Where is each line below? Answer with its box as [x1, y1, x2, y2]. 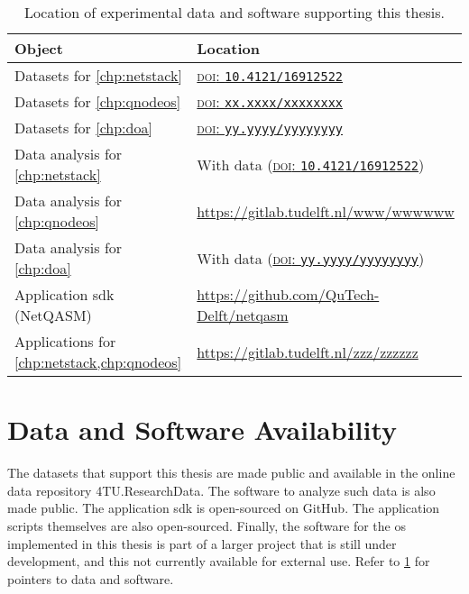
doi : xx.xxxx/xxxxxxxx [197, 91, 344, 112]
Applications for [14, 331, 116, 352]
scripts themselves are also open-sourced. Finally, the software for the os [7, 516, 406, 535]
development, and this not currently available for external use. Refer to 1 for [7, 552, 430, 571]
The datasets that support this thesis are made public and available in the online [7, 463, 455, 482]
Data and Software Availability [7, 411, 398, 448]
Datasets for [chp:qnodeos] [14, 91, 181, 112]
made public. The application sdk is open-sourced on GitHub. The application [7, 498, 440, 517]
